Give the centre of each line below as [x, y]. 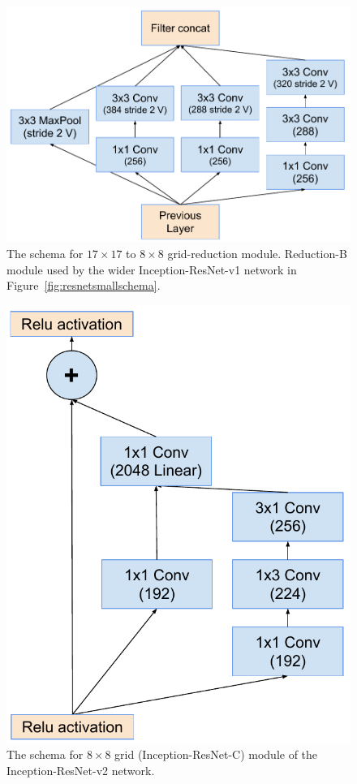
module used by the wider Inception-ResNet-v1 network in [152, 269]
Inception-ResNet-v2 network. [81, 770]
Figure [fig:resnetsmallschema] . [84, 285]
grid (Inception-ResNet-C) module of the [216, 754]
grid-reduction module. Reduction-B [257, 253]
